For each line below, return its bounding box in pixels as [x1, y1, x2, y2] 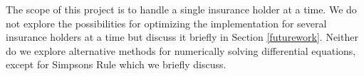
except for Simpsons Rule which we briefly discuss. [6, 57, 227, 72]
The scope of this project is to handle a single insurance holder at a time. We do [6, 2, 357, 16]
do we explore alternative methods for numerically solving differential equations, [6, 43, 356, 58]
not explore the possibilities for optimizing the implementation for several [6, 15, 327, 30]
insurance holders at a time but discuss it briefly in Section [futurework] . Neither [6, 30, 358, 44]
